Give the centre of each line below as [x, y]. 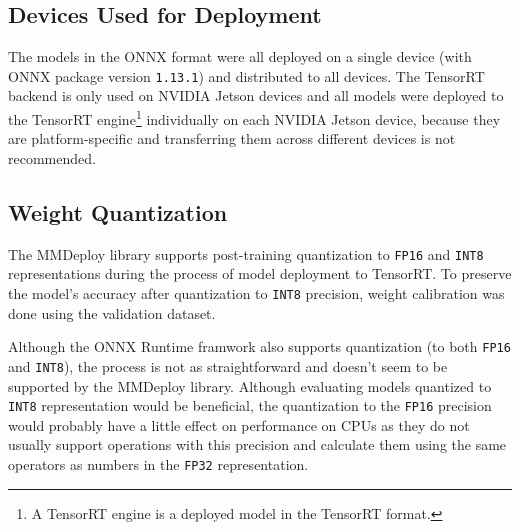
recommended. [52, 157]
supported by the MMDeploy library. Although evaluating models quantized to [250, 385]
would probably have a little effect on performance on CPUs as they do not [239, 424]
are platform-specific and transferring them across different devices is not [232, 138]
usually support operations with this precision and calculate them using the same [257, 444]
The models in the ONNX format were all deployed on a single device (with [240, 56]
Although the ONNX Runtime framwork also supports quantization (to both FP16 [259, 346]
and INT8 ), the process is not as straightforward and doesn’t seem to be [228, 365]
